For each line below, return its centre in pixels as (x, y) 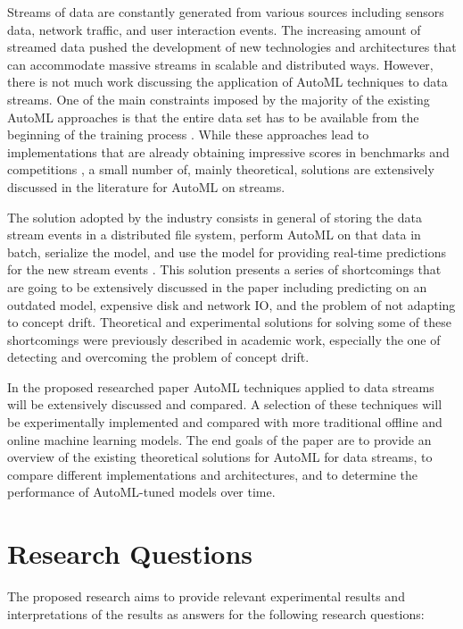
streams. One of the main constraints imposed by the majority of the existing (219, 99)
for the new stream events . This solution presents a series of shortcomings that (224, 269)
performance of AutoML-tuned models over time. (141, 492)
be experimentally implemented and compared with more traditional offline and (225, 422)
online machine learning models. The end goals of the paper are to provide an (219, 439)
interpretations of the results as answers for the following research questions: (216, 613)
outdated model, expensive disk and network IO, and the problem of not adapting (231, 304)
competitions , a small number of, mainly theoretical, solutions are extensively (221, 169)
